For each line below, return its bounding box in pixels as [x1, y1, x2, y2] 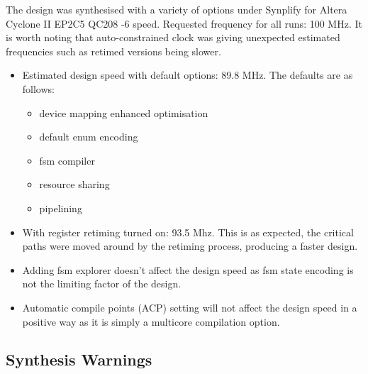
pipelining [39, 200, 82, 215]
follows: [22, 81, 55, 96]
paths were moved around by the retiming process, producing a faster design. [22, 238, 358, 253]
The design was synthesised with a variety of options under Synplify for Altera [6, 2, 347, 16]
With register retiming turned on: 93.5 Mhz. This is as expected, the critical [22, 224, 354, 239]
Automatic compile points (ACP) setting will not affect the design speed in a [22, 299, 357, 314]
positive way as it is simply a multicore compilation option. [22, 314, 280, 329]
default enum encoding [39, 129, 138, 144]
